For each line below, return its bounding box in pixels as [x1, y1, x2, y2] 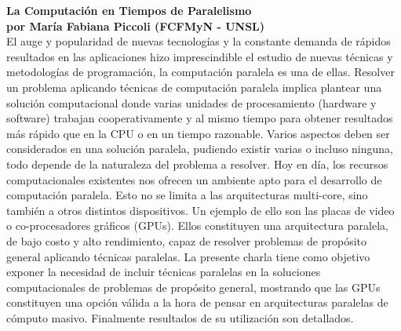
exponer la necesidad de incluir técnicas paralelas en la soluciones [6, 264, 321, 280]
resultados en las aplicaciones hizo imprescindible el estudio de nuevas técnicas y [6, 48, 393, 64]
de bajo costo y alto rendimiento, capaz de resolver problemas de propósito [6, 232, 366, 249]
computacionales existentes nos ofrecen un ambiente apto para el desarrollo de [6, 171, 382, 187]
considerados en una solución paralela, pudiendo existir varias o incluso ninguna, [6, 140, 394, 157]
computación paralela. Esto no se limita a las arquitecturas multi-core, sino [6, 187, 368, 203]
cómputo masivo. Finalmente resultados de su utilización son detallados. [6, 309, 354, 326]
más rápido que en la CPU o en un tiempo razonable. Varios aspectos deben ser [6, 125, 390, 141]
